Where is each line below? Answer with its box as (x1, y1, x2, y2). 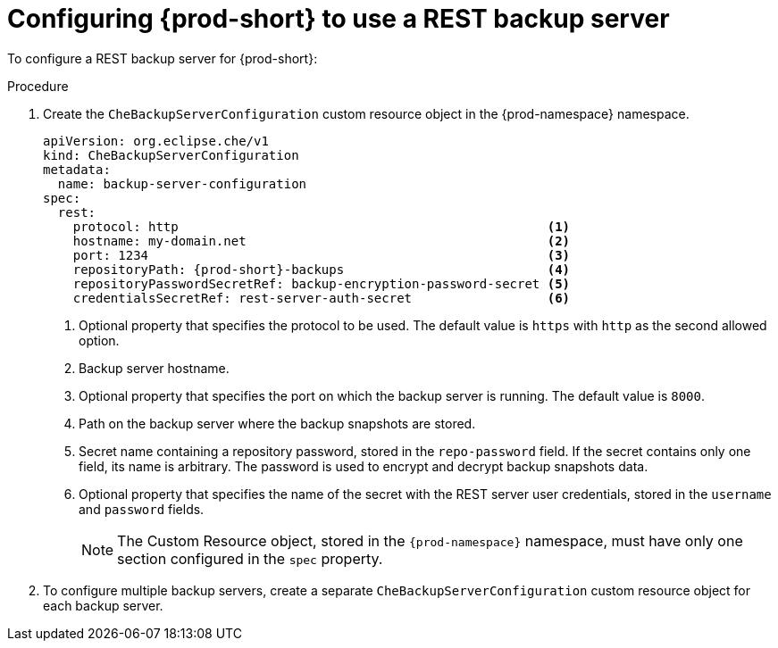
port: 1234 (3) (72, 247, 571, 262)
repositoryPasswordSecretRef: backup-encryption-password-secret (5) (72, 276, 571, 291)
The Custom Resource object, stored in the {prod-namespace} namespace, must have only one (117, 531, 743, 550)
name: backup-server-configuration (57, 176, 307, 191)
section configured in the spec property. (117, 549, 383, 568)
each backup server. (43, 597, 163, 613)
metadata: (43, 162, 111, 177)
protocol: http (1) (72, 219, 571, 234)
